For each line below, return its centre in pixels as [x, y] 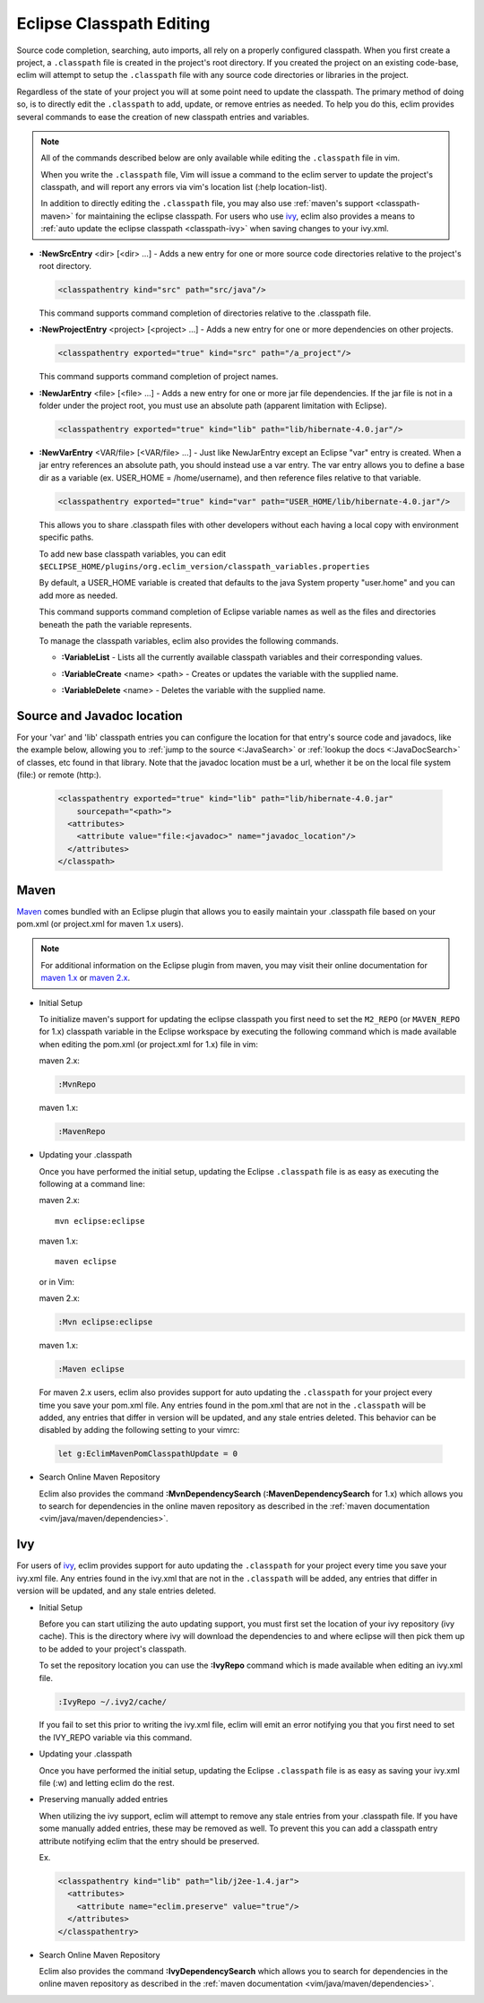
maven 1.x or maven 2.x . [85, 978]
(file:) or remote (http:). [59, 775]
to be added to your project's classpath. [113, 1649]
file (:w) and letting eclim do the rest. [107, 1783]
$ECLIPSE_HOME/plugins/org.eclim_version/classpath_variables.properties [205, 567]
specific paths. [66, 537]
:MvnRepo [77, 1084]
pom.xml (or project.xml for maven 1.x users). [100, 924]
